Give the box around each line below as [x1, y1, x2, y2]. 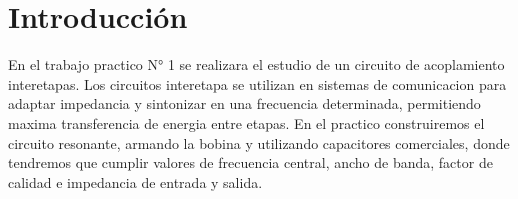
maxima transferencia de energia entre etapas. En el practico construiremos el [8, 112, 485, 133]
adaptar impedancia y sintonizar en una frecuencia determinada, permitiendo [8, 93, 481, 114]
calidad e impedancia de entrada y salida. [8, 171, 263, 192]
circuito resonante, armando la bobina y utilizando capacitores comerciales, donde [8, 132, 510, 153]
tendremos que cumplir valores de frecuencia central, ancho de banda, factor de [8, 152, 493, 173]
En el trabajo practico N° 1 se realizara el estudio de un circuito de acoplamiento [8, 54, 505, 75]
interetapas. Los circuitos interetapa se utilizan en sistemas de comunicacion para [8, 73, 507, 94]
